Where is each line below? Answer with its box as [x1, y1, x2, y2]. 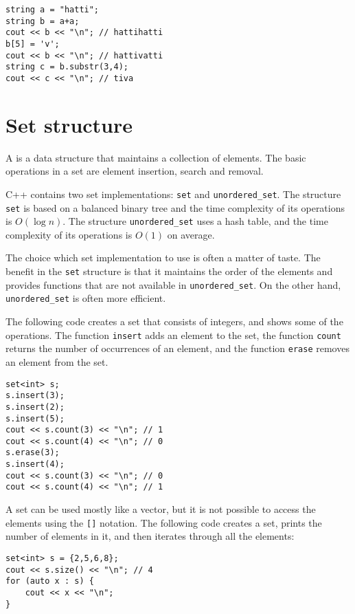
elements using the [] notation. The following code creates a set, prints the [5, 515, 322, 529]
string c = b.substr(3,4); [5, 62, 128, 72]
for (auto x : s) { [5, 576, 94, 586]
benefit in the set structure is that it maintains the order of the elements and [5, 264, 333, 278]
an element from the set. [5, 354, 108, 369]
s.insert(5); [5, 413, 65, 424]
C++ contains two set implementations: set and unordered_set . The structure [5, 186, 341, 201]
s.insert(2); [5, 402, 65, 412]
